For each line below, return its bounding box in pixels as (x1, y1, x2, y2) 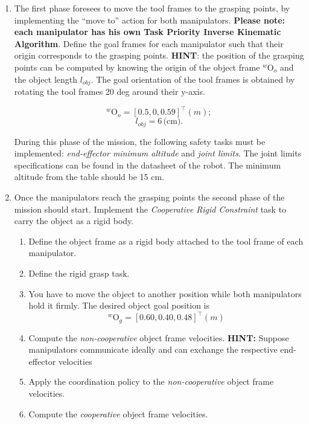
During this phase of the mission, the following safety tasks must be (14, 135, 266, 147)
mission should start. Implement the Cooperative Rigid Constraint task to (14, 202, 287, 215)
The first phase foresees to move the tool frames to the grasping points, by (14, 2, 290, 14)
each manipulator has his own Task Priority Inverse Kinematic (14, 25, 281, 38)
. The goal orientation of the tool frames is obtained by (91, 72, 295, 85)
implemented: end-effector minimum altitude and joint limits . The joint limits (14, 147, 302, 159)
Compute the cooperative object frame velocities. (28, 407, 208, 420)
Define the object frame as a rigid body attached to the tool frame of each (28, 234, 304, 247)
